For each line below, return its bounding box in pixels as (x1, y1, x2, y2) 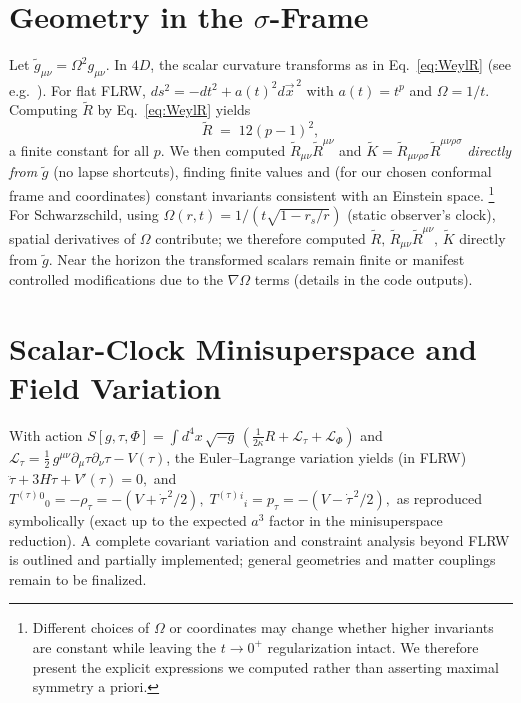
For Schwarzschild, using (9, 204, 159, 225)
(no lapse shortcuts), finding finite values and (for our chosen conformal (53, 161, 492, 182)
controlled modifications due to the (9, 269, 224, 290)
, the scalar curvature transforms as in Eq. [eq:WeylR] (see (150, 54, 512, 75)
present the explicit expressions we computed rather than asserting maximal (32, 656, 499, 677)
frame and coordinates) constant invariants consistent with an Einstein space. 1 (9, 182, 495, 205)
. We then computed (160, 139, 286, 160)
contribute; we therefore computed (155, 228, 366, 248)
